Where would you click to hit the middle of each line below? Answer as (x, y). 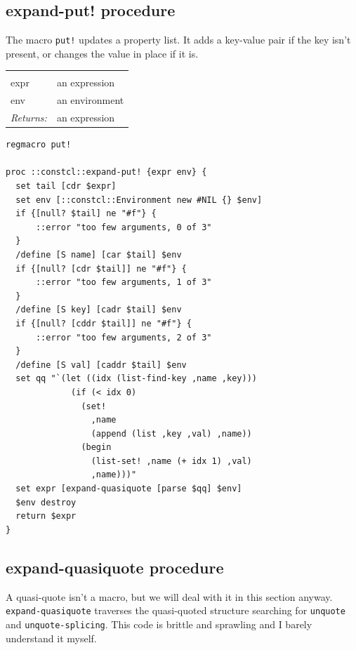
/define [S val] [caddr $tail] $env (101, 365)
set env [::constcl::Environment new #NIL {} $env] (139, 200)
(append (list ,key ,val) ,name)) (171, 433)
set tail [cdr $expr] (66, 186)
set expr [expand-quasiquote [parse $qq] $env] (129, 489)
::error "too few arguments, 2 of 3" (124, 337)
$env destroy (46, 502)
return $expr (46, 516)
